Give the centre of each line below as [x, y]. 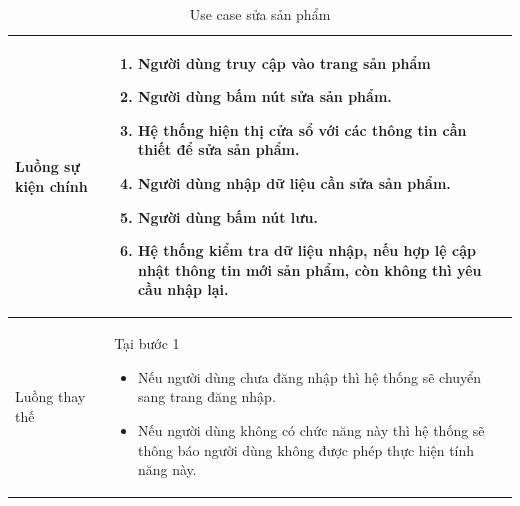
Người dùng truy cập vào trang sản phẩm [284, 62]
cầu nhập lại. [183, 289]
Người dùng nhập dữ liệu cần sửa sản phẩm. [294, 182]
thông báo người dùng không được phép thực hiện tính [306, 449]
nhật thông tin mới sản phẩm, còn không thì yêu [309, 269]
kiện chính [51, 185]
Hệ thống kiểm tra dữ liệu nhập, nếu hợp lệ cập [306, 250]
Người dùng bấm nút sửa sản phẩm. [264, 96]
